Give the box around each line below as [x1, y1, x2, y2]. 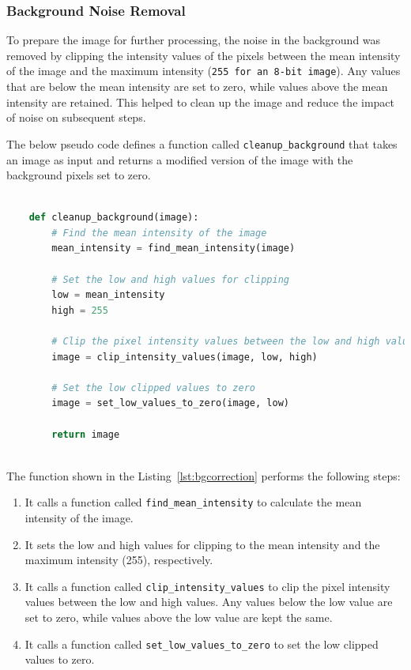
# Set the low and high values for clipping [51, 273, 289, 285]
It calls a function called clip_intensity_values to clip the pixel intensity [25, 578, 390, 594]
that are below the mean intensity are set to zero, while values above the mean [6, 78, 388, 95]
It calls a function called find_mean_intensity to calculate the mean [25, 494, 362, 510]
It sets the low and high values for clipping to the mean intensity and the [25, 536, 380, 552]
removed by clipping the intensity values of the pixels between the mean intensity [6, 47, 401, 63]
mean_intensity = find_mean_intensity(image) [51, 243, 296, 254]
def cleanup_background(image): [28, 212, 199, 224]
